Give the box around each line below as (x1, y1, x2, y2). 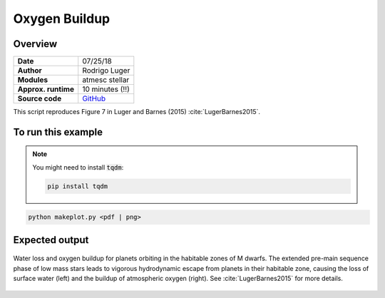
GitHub (82, 93, 106, 103)
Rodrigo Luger (82, 66, 130, 76)
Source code (17, 93, 62, 103)
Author (17, 66, 42, 76)
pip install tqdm (47, 182, 108, 190)
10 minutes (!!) (82, 84, 130, 94)
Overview (13, 38, 58, 50)
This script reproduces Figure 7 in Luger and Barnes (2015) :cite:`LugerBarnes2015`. (13, 108, 260, 116)
